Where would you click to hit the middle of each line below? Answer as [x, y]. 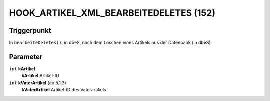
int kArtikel [22, 68]
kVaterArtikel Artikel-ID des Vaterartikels [64, 90]
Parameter [26, 56]
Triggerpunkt [30, 31]
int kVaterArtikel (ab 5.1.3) [38, 83]
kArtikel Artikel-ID [40, 76]
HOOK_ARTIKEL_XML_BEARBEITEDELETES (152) [112, 13]
